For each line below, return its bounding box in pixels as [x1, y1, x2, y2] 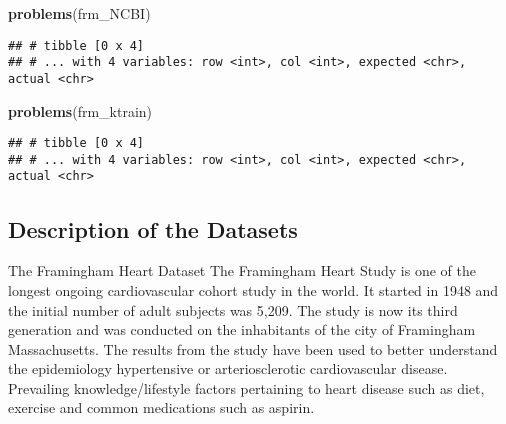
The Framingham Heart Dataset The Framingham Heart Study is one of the [8, 260, 476, 281]
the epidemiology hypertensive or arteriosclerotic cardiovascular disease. [8, 358, 448, 379]
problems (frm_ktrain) [8, 100, 153, 121]
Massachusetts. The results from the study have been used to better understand [8, 338, 498, 359]
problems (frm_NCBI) [8, 3, 151, 23]
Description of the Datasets [8, 213, 298, 244]
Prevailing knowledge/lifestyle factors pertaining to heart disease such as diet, [8, 377, 485, 398]
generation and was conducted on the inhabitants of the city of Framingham [8, 319, 476, 340]
